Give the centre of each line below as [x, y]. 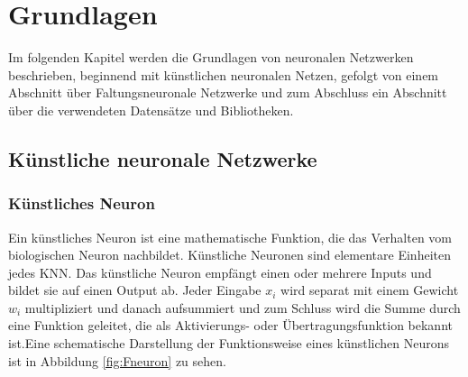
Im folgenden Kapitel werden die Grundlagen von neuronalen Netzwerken [211, 57]
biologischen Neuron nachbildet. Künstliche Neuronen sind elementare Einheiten [229, 255]
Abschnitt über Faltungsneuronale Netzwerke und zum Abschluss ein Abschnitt [228, 92]
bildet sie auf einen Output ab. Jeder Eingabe [135, 290]
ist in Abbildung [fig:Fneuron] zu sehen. [117, 360]
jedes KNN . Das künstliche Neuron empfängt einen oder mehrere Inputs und [220, 272]
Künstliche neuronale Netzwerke [163, 158]
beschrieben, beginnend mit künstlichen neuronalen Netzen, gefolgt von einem [224, 74]
